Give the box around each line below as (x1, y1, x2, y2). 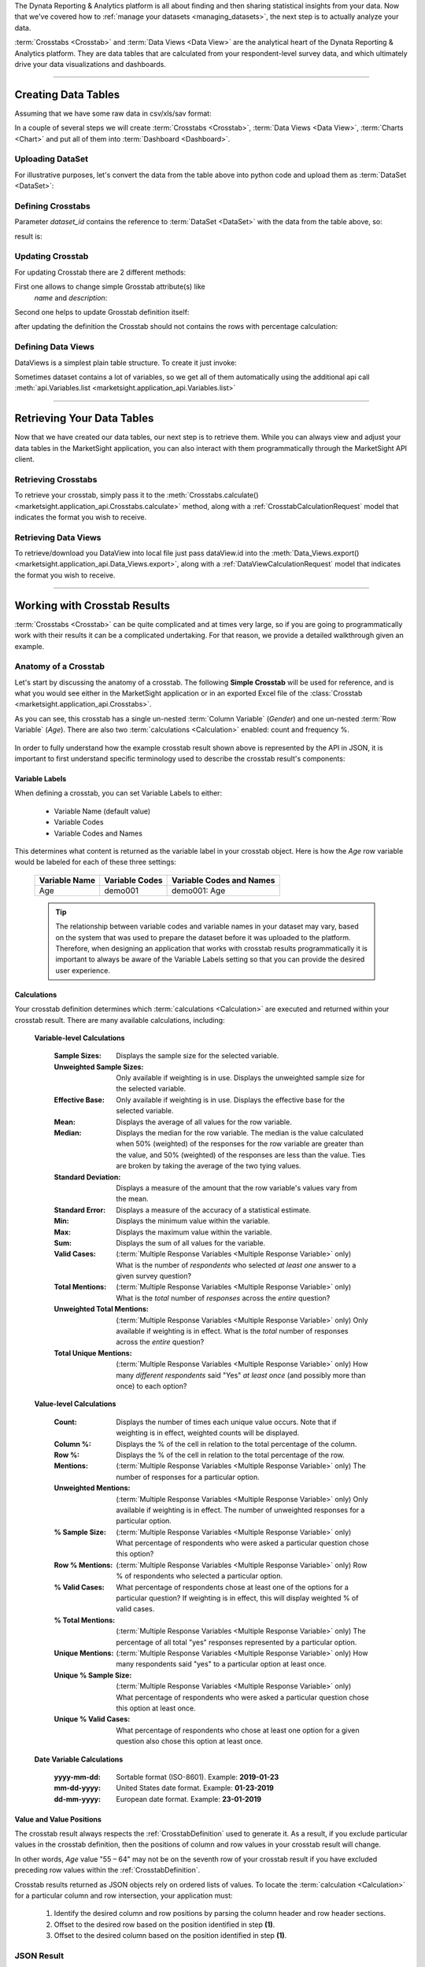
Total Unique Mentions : (54, 1348, 133, 1357)
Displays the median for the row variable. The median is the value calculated (116, 1128, 364, 1138)
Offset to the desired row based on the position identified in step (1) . (54, 1920, 275, 1929)
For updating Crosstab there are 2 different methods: (14, 268, 187, 277)
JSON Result (14, 1950, 65, 1961)
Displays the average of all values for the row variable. (116, 1117, 293, 1127)
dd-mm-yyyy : (54, 1794, 102, 1803)
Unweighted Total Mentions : (54, 1305, 149, 1314)
